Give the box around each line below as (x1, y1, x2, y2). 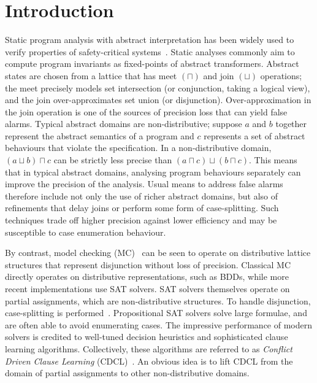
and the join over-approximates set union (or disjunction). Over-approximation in (5, 93, 311, 106)
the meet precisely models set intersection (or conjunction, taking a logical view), (5, 81, 310, 94)
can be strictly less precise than (53, 153, 172, 166)
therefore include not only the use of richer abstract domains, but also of (5, 189, 278, 202)
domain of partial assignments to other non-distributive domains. (5, 366, 250, 379)
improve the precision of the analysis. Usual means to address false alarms (5, 177, 283, 190)
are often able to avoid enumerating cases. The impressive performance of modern (5, 318, 313, 331)
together (275, 117, 307, 130)
